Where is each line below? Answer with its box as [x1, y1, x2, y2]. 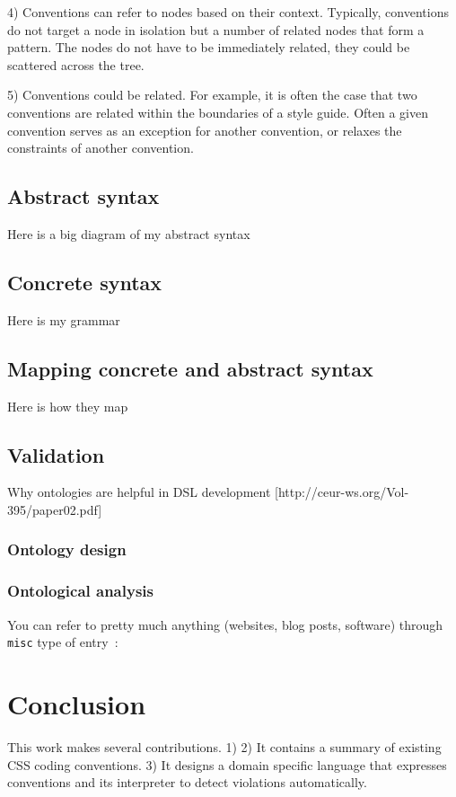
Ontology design [7, 538, 127, 561]
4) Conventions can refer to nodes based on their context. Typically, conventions [7, 3, 449, 21]
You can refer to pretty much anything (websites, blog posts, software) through [7, 615, 443, 633]
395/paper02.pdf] [7, 500, 102, 518]
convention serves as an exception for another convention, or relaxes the [7, 120, 402, 139]
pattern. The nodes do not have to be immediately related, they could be [7, 38, 410, 57]
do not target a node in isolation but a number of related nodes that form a [7, 20, 425, 39]
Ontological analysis [7, 580, 153, 602]
